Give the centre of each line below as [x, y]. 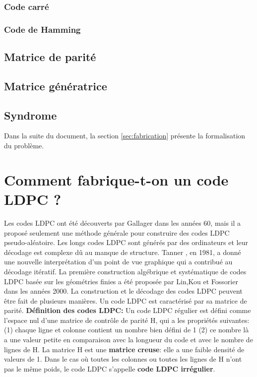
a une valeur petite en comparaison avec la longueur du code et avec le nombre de [128, 340]
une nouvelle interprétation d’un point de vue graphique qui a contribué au [118, 262]
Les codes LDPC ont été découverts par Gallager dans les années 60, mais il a [123, 222]
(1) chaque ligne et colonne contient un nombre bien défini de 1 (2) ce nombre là [127, 330]
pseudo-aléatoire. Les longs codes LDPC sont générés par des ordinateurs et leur [126, 242]
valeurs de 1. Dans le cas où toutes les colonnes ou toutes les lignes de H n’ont [123, 359]
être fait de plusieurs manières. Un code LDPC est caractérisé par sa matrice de [126, 300]
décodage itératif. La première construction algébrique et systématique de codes [125, 271]
